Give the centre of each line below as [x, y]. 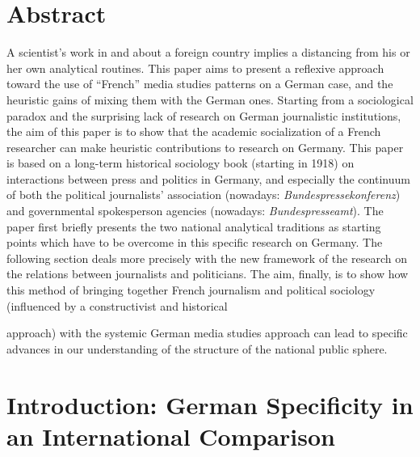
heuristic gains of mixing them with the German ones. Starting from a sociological [210, 99]
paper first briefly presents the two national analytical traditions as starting [194, 226]
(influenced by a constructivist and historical [117, 305]
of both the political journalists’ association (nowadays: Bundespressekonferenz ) [204, 195]
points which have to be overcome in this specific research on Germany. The [195, 242]
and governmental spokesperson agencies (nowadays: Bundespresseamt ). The [195, 211]
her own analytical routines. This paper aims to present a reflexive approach [195, 68]
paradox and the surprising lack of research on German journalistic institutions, [204, 115]
